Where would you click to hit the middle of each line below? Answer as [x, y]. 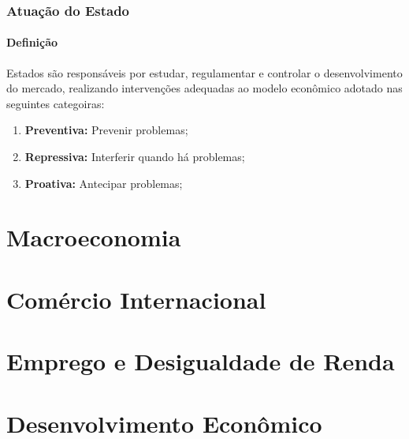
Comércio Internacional [136, 299]
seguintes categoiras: [56, 103]
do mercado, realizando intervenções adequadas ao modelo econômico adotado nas [204, 88]
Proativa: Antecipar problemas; [104, 183]
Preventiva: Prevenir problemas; [106, 130]
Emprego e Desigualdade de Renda [201, 361]
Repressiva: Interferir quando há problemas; [135, 157]
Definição [32, 42]
